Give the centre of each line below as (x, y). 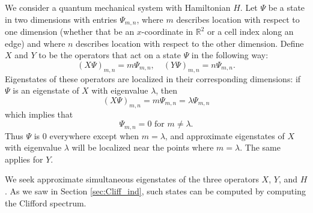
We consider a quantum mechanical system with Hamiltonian (118, 7)
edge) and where (35, 43)
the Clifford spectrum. (46, 202)
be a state (287, 7)
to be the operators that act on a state (110, 55)
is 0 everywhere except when (87, 135)
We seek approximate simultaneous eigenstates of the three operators (132, 179)
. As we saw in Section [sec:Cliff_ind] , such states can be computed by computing (155, 191)
